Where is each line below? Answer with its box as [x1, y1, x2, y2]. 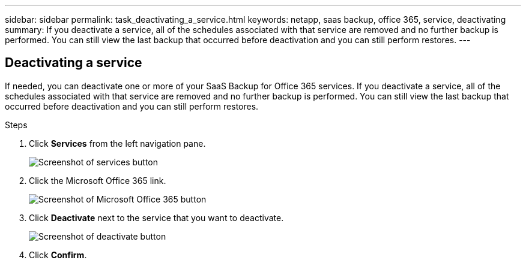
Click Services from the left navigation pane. [29, 138, 206, 149]
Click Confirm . [29, 249, 87, 260]
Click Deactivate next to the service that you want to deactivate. [29, 212, 284, 223]
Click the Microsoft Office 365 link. [29, 175, 166, 186]
